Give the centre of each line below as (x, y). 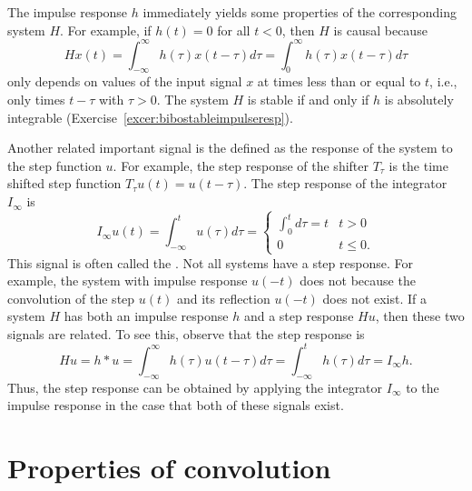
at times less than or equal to (339, 81)
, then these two (420, 316)
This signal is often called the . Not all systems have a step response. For (210, 262)
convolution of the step (71, 298)
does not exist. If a (375, 298)
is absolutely (419, 100)
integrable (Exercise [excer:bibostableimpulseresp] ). (150, 117)
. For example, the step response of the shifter (241, 165)
